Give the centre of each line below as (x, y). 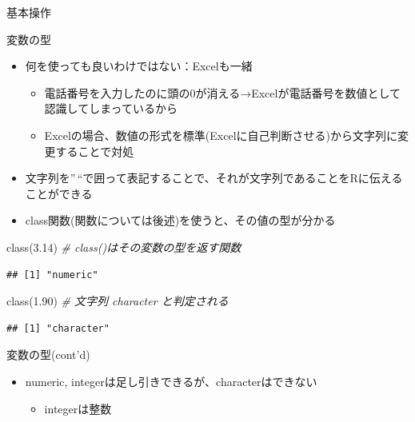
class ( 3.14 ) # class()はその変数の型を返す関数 (124, 247)
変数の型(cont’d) (48, 354)
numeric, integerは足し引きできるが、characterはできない (171, 381)
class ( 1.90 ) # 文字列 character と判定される (118, 301)
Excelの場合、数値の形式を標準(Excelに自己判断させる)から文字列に (221, 135)
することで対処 (95, 151)
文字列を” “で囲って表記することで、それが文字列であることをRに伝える (214, 178)
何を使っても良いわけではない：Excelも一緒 (139, 66)
